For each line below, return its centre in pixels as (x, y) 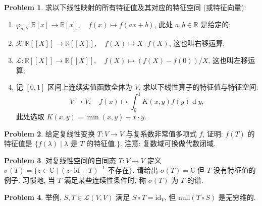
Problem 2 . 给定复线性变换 (49, 133)
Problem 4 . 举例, (33, 197)
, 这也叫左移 (228, 60)
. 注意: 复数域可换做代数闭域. (168, 143)
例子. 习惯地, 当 (30, 180)
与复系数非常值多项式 (161, 133)
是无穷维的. (237, 197)
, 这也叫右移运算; (197, 43)
